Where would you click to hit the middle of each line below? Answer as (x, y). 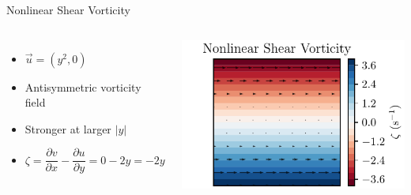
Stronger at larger (68, 128)
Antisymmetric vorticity (83, 86)
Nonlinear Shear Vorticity (68, 9)
